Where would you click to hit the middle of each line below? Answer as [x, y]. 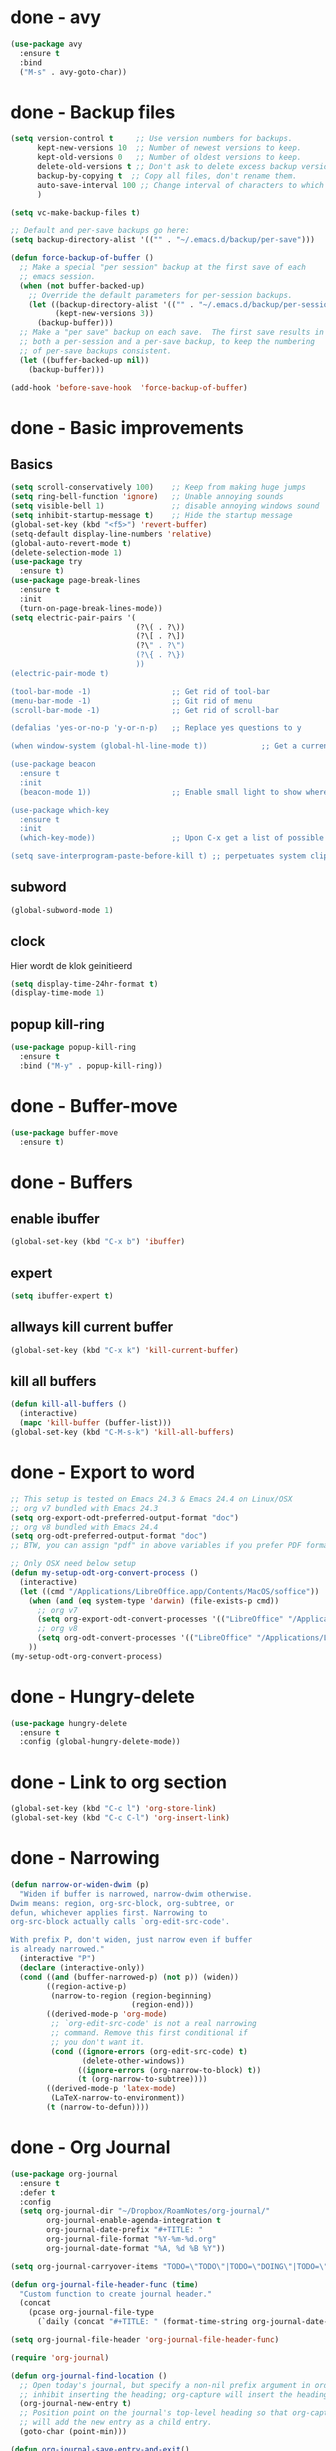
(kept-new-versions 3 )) [104, 314]
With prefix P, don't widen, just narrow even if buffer [131, 1940]
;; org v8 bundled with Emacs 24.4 [84, 1527]
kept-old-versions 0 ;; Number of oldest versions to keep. [169, 157]
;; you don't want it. [97, 2042]
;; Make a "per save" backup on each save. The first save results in [172, 332]
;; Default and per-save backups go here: [100, 231]
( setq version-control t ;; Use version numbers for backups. [151, 139]
